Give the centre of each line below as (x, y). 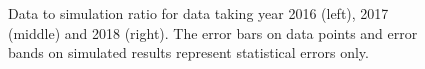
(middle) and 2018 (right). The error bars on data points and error (213, 32)
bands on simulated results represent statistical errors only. (188, 52)
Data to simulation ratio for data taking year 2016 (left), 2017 (198, 13)
